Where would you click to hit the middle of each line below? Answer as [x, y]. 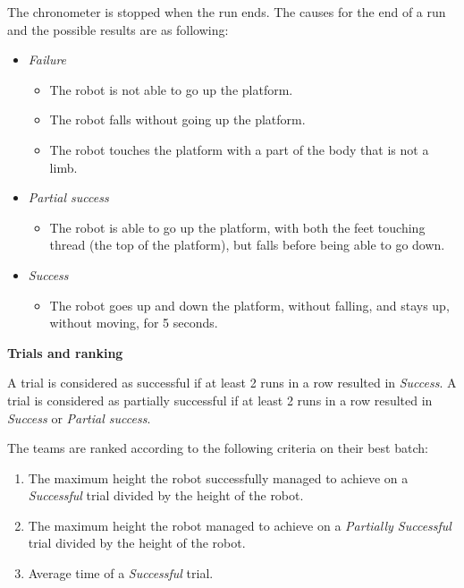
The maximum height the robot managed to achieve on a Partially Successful [240, 525]
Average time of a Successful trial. [121, 573]
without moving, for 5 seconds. [134, 323]
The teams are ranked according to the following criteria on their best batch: [218, 448]
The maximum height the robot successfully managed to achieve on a [218, 477]
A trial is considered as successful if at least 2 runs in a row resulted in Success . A [232, 383]
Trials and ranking [65, 352]
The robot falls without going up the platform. [177, 119]
